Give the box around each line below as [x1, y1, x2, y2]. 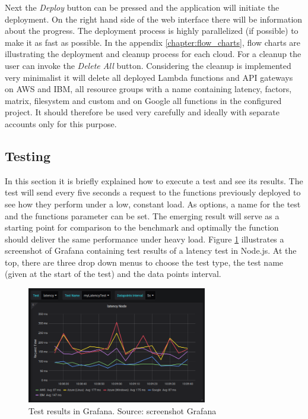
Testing [5, 146, 50, 165]
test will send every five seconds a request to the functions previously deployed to [5, 186, 301, 199]
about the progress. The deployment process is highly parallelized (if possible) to [5, 24, 299, 37]
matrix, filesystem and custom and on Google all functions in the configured [5, 94, 282, 106]
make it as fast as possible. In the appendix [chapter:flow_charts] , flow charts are [5, 36, 301, 48]
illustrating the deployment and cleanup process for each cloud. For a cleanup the [5, 48, 301, 60]
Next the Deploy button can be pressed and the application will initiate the [5, 1, 280, 13]
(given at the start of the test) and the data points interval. [5, 267, 221, 280]
